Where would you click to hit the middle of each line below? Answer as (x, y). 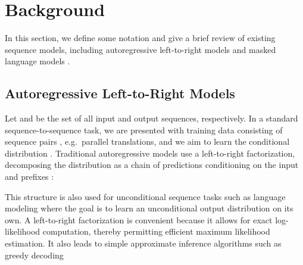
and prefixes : (29, 177)
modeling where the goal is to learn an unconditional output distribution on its (149, 208)
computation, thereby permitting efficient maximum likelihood (156, 231)
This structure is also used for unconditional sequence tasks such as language (145, 196)
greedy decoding (34, 255)
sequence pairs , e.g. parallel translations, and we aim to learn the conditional (147, 141)
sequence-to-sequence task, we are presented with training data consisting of (144, 130)
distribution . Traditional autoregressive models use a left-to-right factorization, (150, 153)
